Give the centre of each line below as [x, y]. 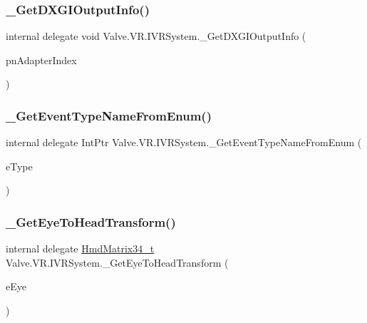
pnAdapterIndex [41, 60]
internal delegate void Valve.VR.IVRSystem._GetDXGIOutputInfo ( [156, 36]
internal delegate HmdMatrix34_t [80, 248]
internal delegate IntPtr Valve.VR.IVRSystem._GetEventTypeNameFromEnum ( [184, 142]
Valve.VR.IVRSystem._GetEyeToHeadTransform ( [117, 262]
